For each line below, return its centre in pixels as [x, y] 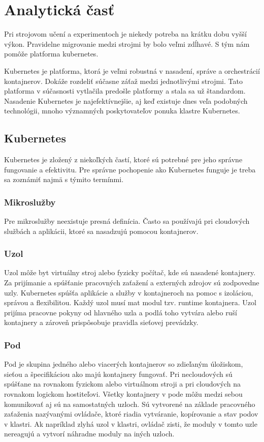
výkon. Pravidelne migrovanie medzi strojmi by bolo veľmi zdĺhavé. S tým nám [127, 43]
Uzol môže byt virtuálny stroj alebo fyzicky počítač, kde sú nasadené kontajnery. [130, 272]
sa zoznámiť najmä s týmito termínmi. [64, 179]
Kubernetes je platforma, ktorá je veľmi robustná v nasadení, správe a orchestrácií [132, 70]
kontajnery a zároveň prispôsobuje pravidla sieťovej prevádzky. [101, 322]
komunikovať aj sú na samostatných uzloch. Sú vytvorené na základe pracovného [130, 404]
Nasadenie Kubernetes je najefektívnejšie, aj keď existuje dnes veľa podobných [126, 100]
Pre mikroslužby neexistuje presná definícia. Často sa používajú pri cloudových [127, 221]
